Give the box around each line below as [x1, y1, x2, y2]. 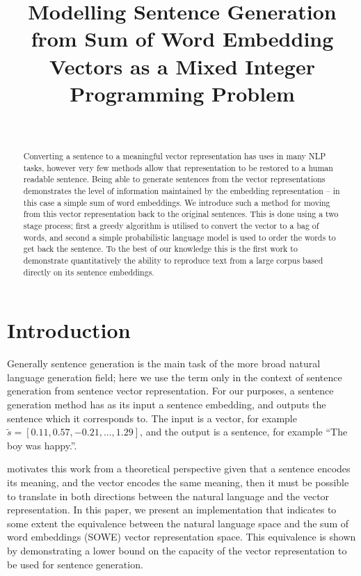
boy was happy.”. [7, 438, 77, 452]
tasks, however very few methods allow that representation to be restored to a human [23, 161, 333, 173]
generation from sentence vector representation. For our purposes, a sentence [7, 383, 334, 398]
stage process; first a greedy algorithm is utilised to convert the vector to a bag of [23, 220, 319, 232]
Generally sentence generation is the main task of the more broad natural [7, 356, 321, 371]
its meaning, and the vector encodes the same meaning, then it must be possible [7, 474, 349, 489]
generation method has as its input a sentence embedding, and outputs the [7, 397, 326, 412]
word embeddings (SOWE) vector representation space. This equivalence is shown [7, 529, 356, 544]
